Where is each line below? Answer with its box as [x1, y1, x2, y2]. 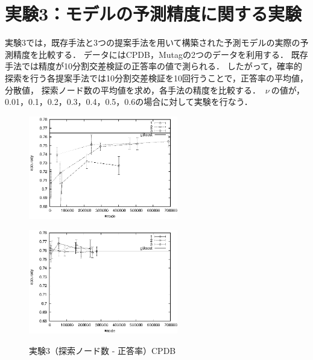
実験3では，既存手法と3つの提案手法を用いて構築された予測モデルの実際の [5, 36, 300, 49]
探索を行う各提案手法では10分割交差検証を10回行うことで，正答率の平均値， [5, 71, 309, 84]
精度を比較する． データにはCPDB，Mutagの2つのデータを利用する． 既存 [13, 48, 308, 60]
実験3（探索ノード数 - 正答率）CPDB [29, 344, 176, 356]
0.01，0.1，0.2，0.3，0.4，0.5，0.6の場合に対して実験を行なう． [5, 95, 253, 108]
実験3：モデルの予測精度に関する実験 [5, 1, 302, 26]
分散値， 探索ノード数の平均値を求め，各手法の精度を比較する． [5, 83, 261, 96]
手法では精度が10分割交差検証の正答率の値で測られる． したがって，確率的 [5, 60, 302, 72]
